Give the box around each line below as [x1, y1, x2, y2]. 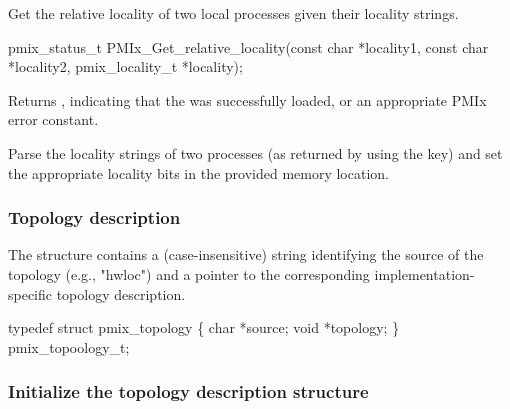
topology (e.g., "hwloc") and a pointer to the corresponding [8, 263, 370, 284]
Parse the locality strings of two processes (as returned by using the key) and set [8, 142, 503, 163]
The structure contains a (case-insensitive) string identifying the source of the [8, 244, 484, 265]
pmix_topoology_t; [8, 336, 130, 357]
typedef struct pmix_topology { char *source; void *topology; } [8, 317, 400, 338]
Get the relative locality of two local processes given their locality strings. [8, 3, 459, 23]
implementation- [374, 263, 475, 284]
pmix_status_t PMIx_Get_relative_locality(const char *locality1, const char [8, 36, 489, 57]
